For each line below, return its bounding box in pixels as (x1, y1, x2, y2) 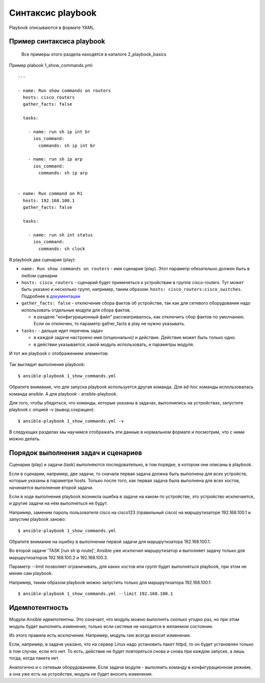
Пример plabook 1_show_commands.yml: (9, 62, 93, 68)
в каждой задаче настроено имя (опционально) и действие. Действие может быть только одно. (33, 335, 236, 341)
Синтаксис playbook (9, 7, 97, 18)
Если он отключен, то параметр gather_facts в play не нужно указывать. (33, 321, 185, 327)
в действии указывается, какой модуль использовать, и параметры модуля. (33, 341, 194, 347)
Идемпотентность (9, 603, 69, 612)
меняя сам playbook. (9, 570, 53, 576)
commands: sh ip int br (38, 142, 96, 148)
